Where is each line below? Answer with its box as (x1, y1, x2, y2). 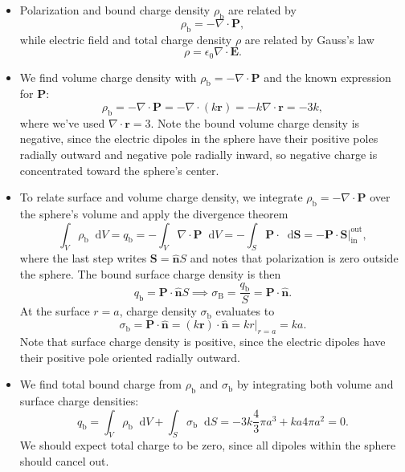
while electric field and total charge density (19, 31, 232, 47)
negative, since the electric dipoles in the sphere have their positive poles (19, 130, 378, 147)
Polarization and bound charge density (19, 2, 211, 18)
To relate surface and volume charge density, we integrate (19, 189, 303, 205)
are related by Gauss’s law (244, 31, 374, 47)
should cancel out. (19, 452, 109, 469)
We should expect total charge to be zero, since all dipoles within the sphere (19, 437, 396, 454)
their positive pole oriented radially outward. (19, 348, 240, 365)
